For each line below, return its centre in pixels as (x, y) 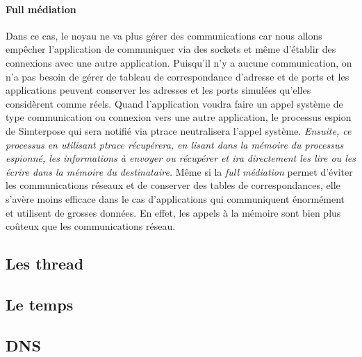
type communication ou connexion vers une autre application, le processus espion (179, 117)
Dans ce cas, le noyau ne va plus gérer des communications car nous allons (164, 35)
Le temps (40, 304)
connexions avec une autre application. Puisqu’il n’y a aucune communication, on (179, 62)
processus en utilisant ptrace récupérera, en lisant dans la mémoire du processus (175, 144)
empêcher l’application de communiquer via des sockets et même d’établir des (171, 49)
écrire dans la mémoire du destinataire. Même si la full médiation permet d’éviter (179, 171)
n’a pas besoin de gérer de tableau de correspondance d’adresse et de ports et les (178, 76)
